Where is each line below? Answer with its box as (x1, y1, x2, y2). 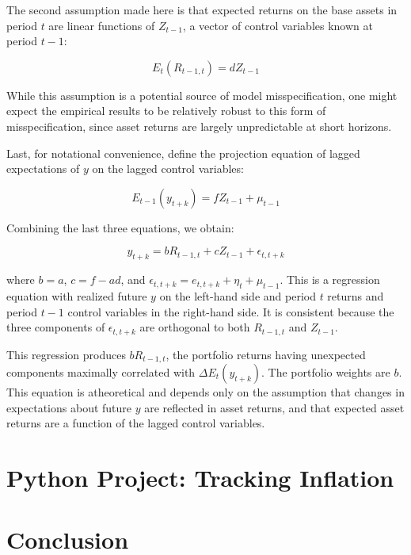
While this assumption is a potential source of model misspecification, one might (6, 86, 398, 103)
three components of (6, 319, 105, 335)
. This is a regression (280, 271, 380, 288)
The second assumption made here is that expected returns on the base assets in (6, 2, 398, 17)
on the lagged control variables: (92, 160, 244, 177)
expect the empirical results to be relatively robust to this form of (6, 102, 326, 119)
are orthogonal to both (139, 319, 250, 335)
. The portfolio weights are (261, 364, 390, 381)
